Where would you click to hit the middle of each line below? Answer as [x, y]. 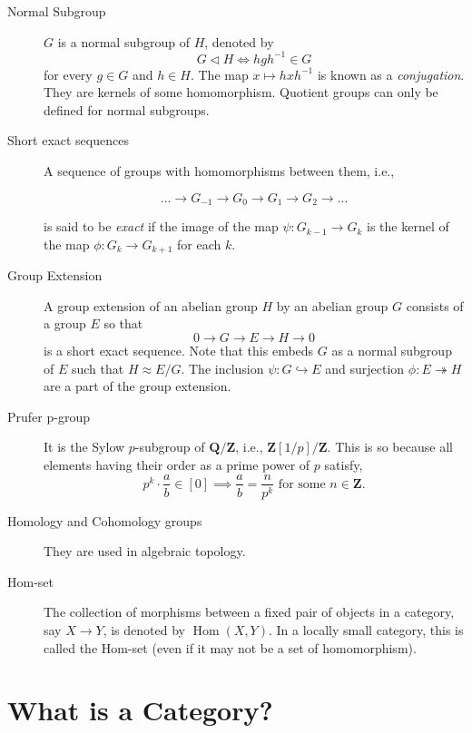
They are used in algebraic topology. [145, 551]
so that [123, 323]
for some [302, 484]
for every [68, 74]
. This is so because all [390, 447]
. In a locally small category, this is [366, 629]
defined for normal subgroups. [127, 109]
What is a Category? [140, 710]
